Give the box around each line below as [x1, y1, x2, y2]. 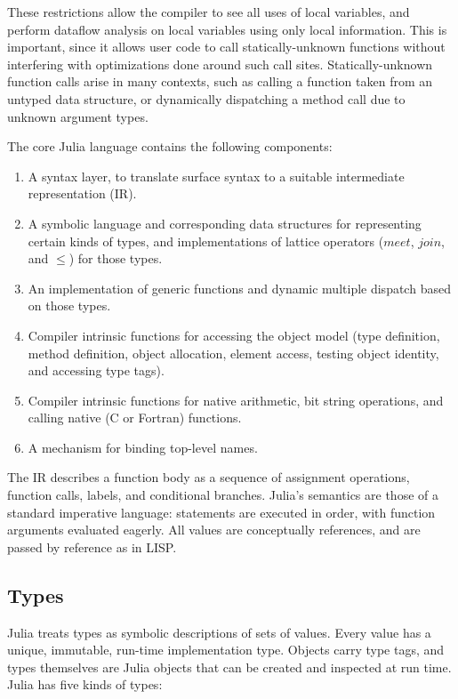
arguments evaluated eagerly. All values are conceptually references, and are [7, 520, 421, 539]
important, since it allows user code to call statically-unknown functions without [7, 37, 446, 56]
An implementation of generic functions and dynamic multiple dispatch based [28, 278, 451, 297]
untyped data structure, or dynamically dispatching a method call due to [7, 89, 406, 108]
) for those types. [68, 249, 163, 268]
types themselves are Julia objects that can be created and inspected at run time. [7, 657, 452, 676]
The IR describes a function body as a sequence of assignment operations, [7, 468, 410, 486]
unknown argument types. [7, 107, 149, 125]
